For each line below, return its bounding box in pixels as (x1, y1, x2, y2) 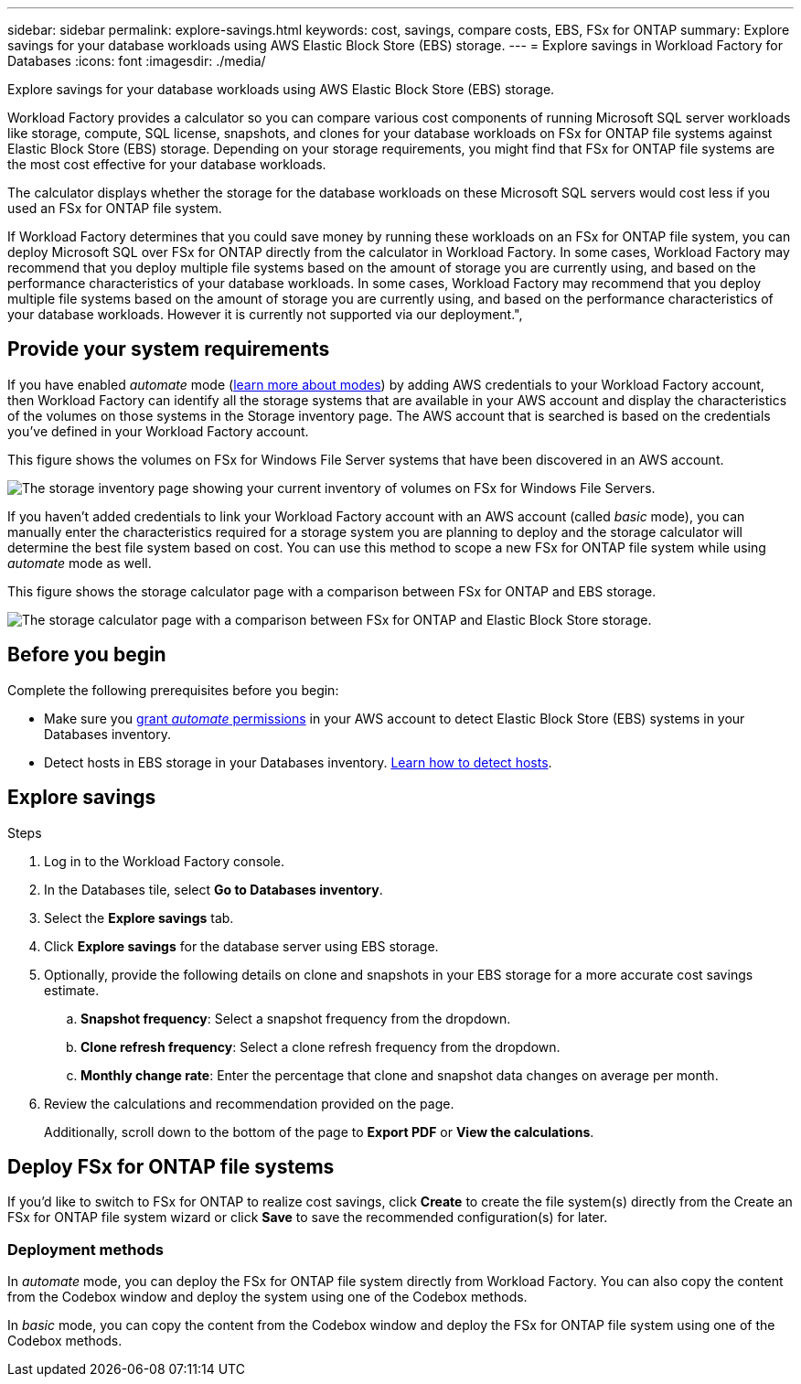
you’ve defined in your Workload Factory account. (7, 423, 309, 439)
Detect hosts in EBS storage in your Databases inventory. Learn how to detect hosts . (44, 754, 552, 770)
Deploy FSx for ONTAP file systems (7, 1154, 335, 1178)
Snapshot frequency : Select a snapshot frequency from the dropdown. (80, 1010, 511, 1026)
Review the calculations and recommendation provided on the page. (44, 1095, 454, 1111)
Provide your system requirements (7, 338, 330, 361)
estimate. (44, 982, 100, 998)
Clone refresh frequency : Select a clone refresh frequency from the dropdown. (80, 1038, 561, 1055)
